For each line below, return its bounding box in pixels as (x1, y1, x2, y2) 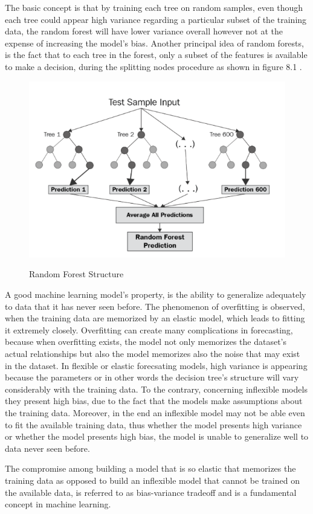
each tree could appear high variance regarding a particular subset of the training (5, 13, 307, 25)
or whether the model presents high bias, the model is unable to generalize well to (5, 430, 309, 443)
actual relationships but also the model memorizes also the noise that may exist (5, 347, 300, 359)
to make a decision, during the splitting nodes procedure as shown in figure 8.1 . (5, 60, 302, 72)
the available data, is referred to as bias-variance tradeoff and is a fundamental (5, 486, 297, 498)
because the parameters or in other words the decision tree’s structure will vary (5, 371, 299, 384)
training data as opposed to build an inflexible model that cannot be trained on (5, 474, 300, 486)
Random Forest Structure (29, 268, 124, 280)
